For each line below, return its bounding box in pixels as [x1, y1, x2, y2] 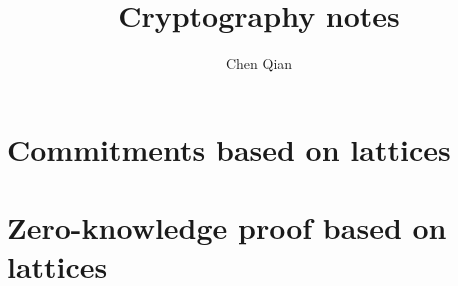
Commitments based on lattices [7, 128, 451, 169]
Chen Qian [225, 53, 293, 74]
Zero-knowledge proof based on [7, 207, 447, 248]
